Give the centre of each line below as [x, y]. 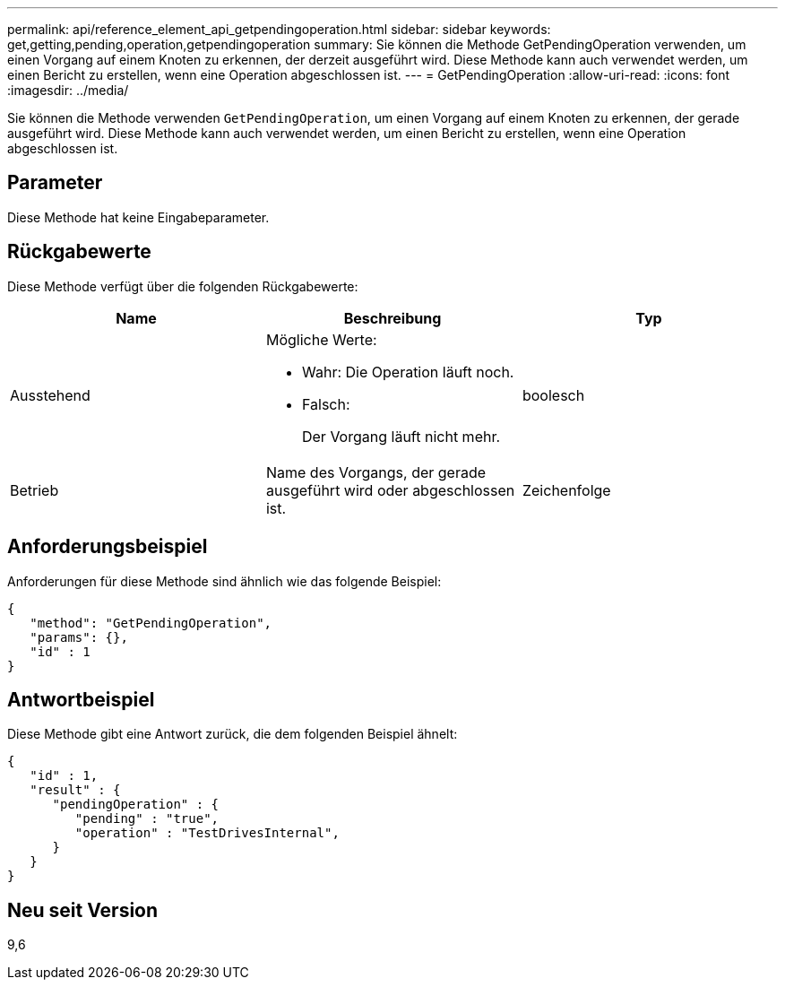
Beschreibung [392, 318]
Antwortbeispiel [81, 699]
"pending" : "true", [147, 819]
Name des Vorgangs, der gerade [376, 472]
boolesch [553, 395]
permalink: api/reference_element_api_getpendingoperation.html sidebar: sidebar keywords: [279, 29]
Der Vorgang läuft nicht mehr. [401, 436]
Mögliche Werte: [321, 339]
